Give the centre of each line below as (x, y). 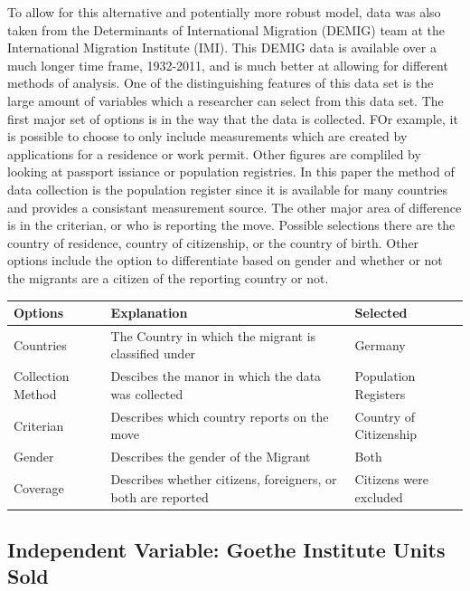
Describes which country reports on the (220, 416)
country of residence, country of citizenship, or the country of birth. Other (213, 242)
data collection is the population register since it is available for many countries (228, 189)
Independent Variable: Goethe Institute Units (226, 550)
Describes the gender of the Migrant (211, 457)
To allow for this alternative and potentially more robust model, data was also (224, 12)
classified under (153, 353)
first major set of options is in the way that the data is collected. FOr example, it (233, 118)
